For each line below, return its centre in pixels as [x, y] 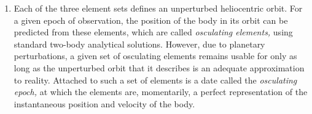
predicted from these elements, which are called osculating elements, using [153, 32]
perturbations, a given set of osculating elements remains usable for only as [155, 56]
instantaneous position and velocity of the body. [104, 103]
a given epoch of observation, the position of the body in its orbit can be [151, 20]
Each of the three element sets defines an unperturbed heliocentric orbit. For [158, 8]
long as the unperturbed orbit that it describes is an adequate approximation [159, 67]
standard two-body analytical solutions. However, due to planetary [139, 44]
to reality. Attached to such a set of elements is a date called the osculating [155, 80]
